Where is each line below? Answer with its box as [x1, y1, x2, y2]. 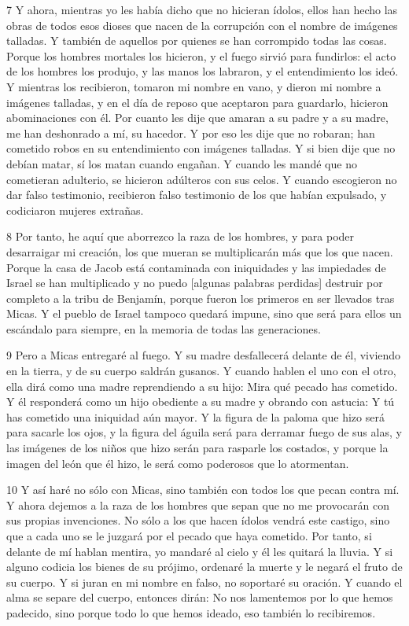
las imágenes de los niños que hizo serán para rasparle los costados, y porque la [6, 440, 389, 456]
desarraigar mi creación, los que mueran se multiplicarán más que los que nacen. [6, 243, 393, 260]
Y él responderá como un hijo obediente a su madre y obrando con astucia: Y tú [6, 393, 395, 410]
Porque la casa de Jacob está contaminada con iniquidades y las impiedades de [6, 259, 386, 275]
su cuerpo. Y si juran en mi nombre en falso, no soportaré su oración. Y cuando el [6, 573, 403, 590]
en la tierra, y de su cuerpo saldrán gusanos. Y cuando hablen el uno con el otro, [6, 363, 396, 379]
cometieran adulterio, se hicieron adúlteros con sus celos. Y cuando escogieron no [6, 171, 397, 187]
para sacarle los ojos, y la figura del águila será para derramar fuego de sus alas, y [6, 424, 402, 440]
